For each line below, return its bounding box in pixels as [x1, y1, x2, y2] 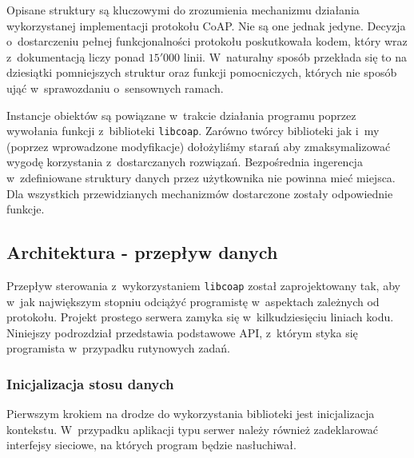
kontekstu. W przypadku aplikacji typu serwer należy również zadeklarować [6, 420, 379, 437]
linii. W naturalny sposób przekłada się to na [183, 48, 407, 65]
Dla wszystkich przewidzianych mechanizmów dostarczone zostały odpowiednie [6, 185, 393, 201]
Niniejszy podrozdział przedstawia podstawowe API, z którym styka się [6, 324, 358, 341]
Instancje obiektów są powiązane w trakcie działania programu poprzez [6, 106, 356, 123]
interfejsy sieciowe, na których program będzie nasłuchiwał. [6, 436, 297, 453]
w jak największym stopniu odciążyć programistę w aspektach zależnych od [6, 293, 380, 309]
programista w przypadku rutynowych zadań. [6, 340, 230, 356]
